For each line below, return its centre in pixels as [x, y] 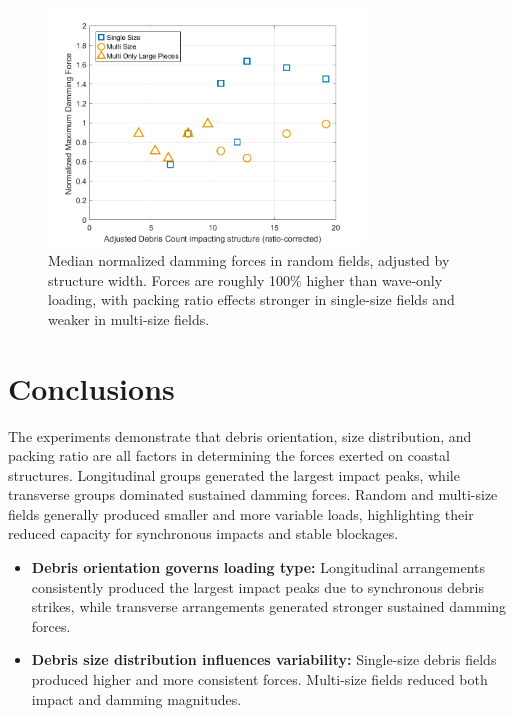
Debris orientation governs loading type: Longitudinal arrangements [258, 567]
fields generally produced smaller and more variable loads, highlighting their [241, 513]
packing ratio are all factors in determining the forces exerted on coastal [229, 455]
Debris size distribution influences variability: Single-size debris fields [264, 659]
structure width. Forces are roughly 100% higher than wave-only [245, 279]
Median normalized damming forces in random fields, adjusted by [249, 260]
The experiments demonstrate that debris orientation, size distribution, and [240, 435]
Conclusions [91, 387]
